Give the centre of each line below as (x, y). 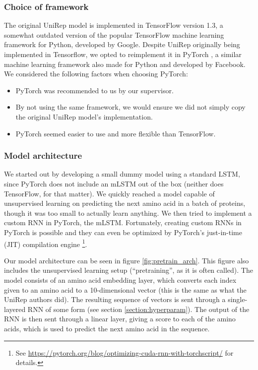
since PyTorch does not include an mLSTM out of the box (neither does (114, 183)
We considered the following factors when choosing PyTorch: (96, 74)
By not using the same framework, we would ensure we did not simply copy (130, 107)
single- (238, 299)
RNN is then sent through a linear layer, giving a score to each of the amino (120, 319)
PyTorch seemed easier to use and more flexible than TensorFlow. (116, 133)
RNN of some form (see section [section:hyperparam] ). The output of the (138, 309)
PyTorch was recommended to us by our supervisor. (95, 90)
